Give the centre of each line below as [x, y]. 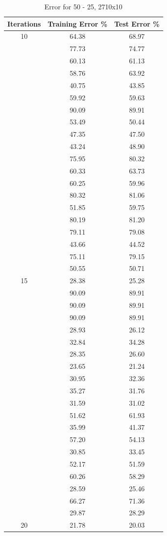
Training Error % [78, 23]
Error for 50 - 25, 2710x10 [83, 6]
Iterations [24, 23]
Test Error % [137, 23]
